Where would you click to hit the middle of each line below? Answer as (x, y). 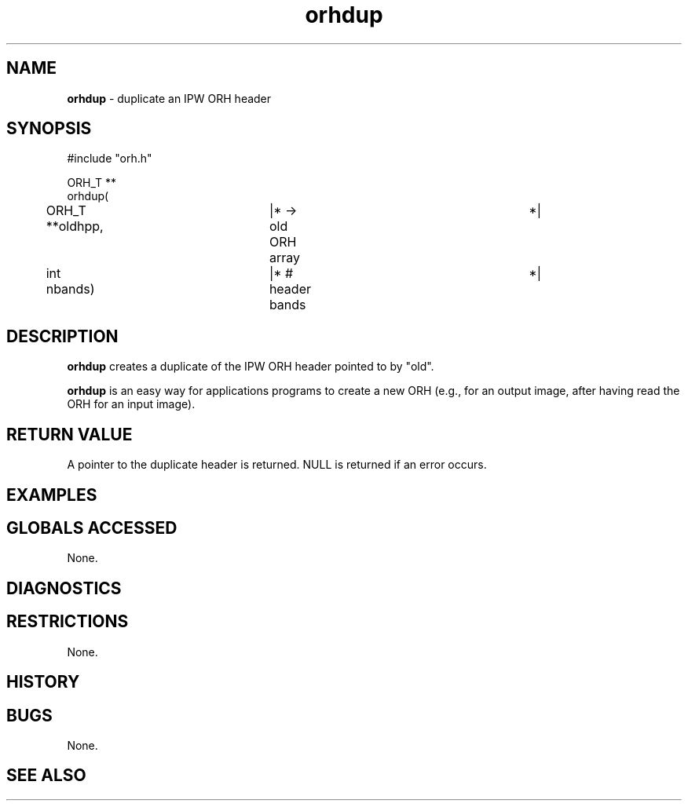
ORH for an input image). (131, 404)
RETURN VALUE (70, 434)
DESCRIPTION (62, 336)
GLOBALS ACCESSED (92, 528)
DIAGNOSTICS (64, 588)
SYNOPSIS (49, 129)
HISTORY (43, 682)
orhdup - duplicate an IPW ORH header (169, 98)
